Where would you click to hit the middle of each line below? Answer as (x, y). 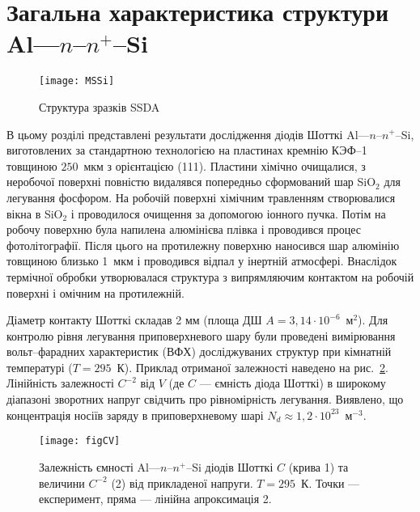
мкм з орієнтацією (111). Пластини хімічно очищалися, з (225, 165)
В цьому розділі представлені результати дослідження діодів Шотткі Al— (188, 134)
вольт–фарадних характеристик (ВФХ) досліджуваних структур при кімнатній (199, 351)
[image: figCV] (80, 441)
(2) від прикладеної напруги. (182, 482)
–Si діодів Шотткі (230, 466)
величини (62, 482)
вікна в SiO (35, 213)
